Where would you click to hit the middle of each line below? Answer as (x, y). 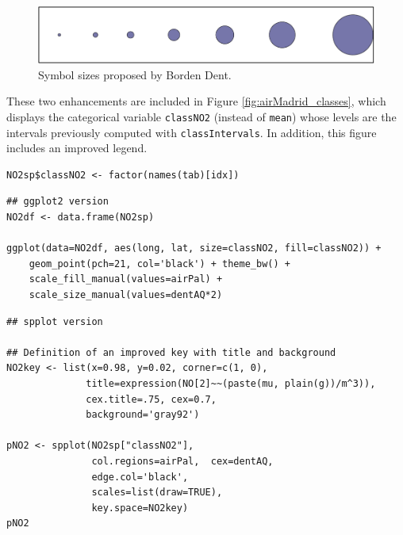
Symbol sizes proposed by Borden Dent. (135, 74)
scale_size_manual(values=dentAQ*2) (126, 294)
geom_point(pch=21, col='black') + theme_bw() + (159, 264)
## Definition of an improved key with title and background (171, 352)
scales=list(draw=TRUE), (157, 493)
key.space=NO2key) (140, 508)
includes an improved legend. (77, 148)
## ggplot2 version (58, 202)
